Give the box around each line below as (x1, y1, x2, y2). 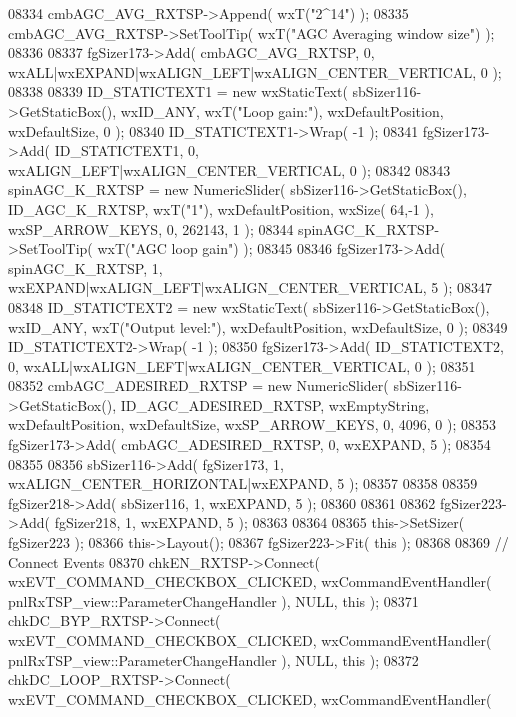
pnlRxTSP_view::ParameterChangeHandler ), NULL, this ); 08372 (8, 649, 419, 670)
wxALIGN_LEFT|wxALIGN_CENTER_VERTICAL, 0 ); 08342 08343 (8, 159, 451, 180)
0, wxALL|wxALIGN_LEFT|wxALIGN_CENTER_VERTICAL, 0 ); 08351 (8, 355, 476, 376)
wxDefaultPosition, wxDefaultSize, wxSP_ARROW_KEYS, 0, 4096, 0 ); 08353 (8, 414, 496, 435)
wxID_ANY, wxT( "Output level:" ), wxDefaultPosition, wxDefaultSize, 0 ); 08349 (8, 316, 508, 337)
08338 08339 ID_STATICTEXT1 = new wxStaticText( (8, 81, 348, 102)
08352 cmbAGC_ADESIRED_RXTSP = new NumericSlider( (8, 375, 389, 396)
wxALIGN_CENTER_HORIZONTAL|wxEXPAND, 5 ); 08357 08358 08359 (8, 473, 478, 494)
